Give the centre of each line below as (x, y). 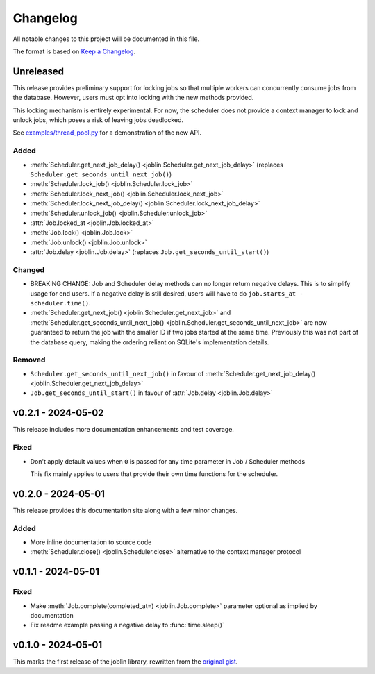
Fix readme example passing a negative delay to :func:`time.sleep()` (127, 625)
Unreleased (39, 71)
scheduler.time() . (60, 303)
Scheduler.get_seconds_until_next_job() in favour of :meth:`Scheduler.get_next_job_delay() (173, 373)
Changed (29, 269)
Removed (29, 360)
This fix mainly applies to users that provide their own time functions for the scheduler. (154, 474)
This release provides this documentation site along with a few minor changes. (125, 510)
